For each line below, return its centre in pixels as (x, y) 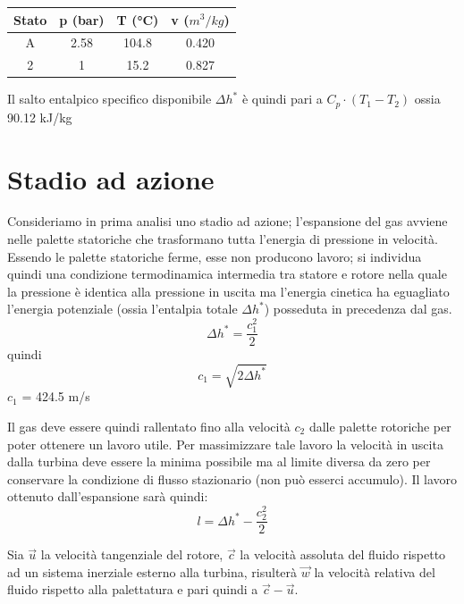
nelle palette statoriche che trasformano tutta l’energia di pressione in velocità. (223, 239)
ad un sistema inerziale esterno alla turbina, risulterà (152, 571)
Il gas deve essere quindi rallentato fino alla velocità (149, 427)
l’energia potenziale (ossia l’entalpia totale (122, 309)
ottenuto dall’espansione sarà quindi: (108, 496)
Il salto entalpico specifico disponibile (110, 99)
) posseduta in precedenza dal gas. (358, 309)
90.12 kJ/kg (40, 117)
